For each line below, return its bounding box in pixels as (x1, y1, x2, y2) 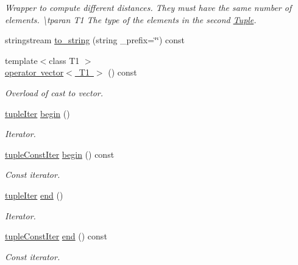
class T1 (49, 54, 80, 66)
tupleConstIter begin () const (5, 147, 115, 160)
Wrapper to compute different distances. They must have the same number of (5, 1, 292, 13)
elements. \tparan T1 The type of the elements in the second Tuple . (5, 13, 257, 26)
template (5, 54, 38, 66)
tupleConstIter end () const (5, 230, 107, 242)
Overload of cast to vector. (5, 86, 104, 99)
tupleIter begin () (5, 107, 70, 119)
